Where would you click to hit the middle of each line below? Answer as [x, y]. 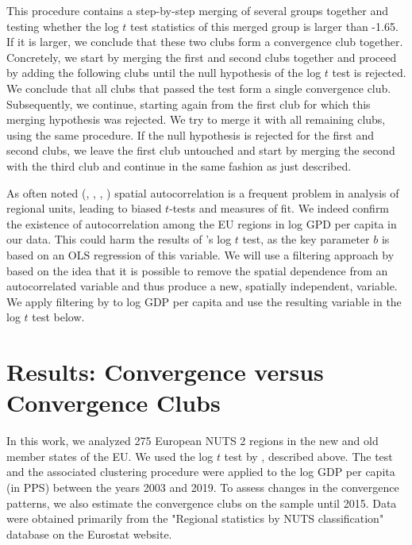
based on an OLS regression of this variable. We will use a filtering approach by [200, 254]
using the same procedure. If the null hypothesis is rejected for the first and [191, 134]
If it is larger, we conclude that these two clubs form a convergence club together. [205, 42]
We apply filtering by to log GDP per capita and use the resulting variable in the [204, 301]
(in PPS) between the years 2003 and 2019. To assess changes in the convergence [203, 487]
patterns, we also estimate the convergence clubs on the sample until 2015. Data [202, 503]
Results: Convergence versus [165, 372]
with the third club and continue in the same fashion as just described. [179, 165]
